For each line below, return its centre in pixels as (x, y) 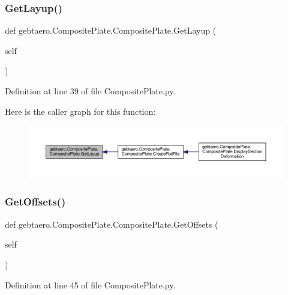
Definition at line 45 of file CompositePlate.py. (90, 284)
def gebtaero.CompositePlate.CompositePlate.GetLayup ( (111, 30)
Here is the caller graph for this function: (80, 111)
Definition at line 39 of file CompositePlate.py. (90, 91)
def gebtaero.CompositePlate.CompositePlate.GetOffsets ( (112, 224)
